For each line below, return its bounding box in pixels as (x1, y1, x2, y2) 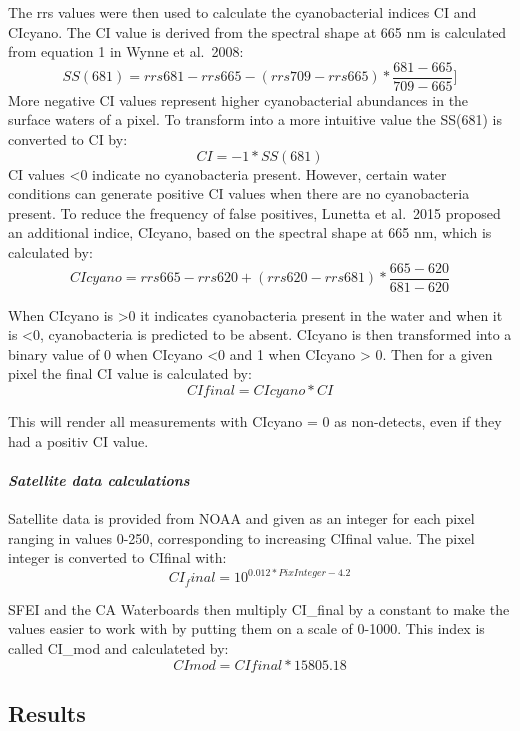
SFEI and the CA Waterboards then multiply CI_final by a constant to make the (8, 598, 510, 619)
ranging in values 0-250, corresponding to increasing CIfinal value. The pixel (8, 527, 475, 548)
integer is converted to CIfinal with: (8, 547, 227, 568)
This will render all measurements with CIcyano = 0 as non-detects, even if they (8, 411, 502, 432)
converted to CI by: (8, 129, 128, 150)
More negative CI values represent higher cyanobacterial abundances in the (8, 89, 469, 110)
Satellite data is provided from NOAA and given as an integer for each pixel (8, 508, 475, 529)
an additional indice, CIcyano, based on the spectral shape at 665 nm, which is (8, 222, 492, 243)
